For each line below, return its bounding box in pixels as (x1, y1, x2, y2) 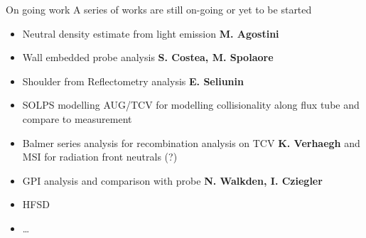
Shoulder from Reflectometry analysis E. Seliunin (22, 73, 244, 88)
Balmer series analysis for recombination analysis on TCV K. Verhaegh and (22, 135, 360, 150)
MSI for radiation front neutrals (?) (22, 149, 178, 164)
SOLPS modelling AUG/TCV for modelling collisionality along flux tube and (22, 97, 360, 112)
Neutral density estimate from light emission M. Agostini (22, 26, 279, 40)
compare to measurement (22, 111, 132, 126)
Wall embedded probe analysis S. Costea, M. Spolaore (22, 50, 274, 65)
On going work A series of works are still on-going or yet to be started (6, 2, 312, 16)
